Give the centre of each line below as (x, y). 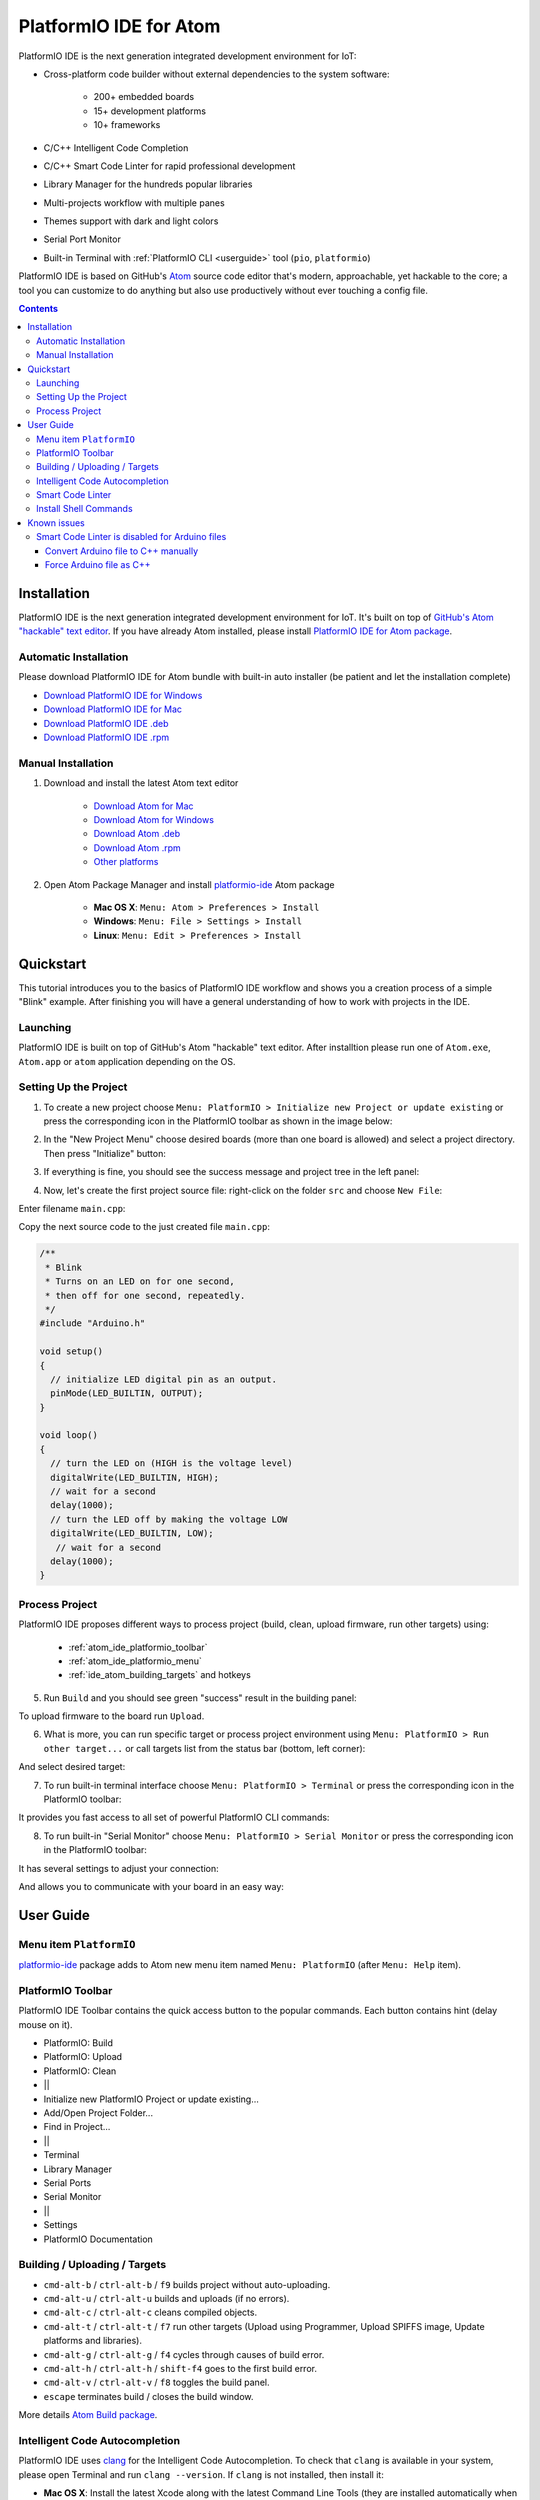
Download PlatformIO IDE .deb (106, 723)
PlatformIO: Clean (80, 2071)
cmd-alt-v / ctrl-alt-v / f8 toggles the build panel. (156, 2382)
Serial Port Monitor (82, 239)
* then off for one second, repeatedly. (145, 1295)
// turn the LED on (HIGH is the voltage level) (172, 1463)
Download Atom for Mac (143, 806)
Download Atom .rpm (137, 847)
